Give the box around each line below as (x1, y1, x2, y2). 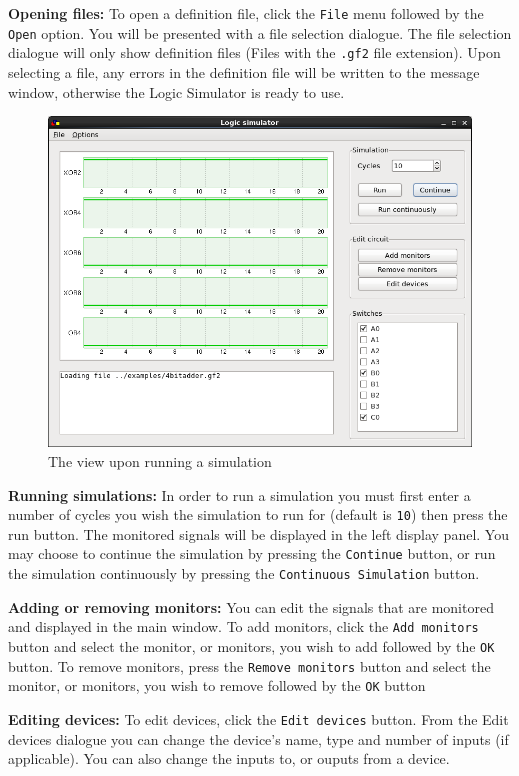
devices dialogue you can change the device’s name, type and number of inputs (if (8, 728, 509, 749)
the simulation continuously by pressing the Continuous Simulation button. (8, 563, 480, 584)
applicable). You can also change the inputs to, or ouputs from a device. (8, 748, 450, 769)
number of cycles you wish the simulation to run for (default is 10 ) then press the (8, 504, 508, 525)
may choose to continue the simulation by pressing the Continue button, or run (8, 543, 496, 564)
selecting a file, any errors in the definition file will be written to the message (8, 61, 480, 82)
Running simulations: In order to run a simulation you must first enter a (8, 484, 471, 505)
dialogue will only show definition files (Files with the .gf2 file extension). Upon (8, 42, 501, 63)
